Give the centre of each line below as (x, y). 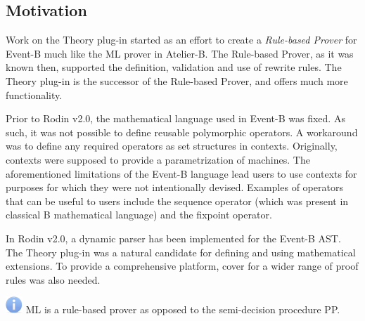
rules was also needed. (53, 279)
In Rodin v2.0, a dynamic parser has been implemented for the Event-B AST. (173, 238)
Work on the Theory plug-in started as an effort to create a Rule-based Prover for (181, 40)
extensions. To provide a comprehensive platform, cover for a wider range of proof (182, 266)
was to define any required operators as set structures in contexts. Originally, (172, 146)
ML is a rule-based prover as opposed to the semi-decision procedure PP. (183, 309)
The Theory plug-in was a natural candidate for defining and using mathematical (181, 252)
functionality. (34, 94)
